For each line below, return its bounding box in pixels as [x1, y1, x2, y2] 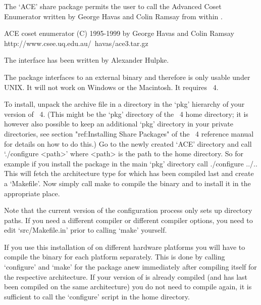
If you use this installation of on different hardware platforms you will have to [4, 241, 245, 252]
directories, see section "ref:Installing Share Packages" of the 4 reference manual [4, 128, 254, 139]
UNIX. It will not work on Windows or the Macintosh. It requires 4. [4, 81, 219, 92]
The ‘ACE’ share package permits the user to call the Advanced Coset [4, 1, 222, 11]
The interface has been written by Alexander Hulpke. [4, 55, 169, 65]
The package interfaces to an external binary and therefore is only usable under [4, 71, 250, 82]
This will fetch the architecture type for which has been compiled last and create [4, 168, 254, 179]
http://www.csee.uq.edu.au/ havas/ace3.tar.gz [4, 37, 148, 48]
